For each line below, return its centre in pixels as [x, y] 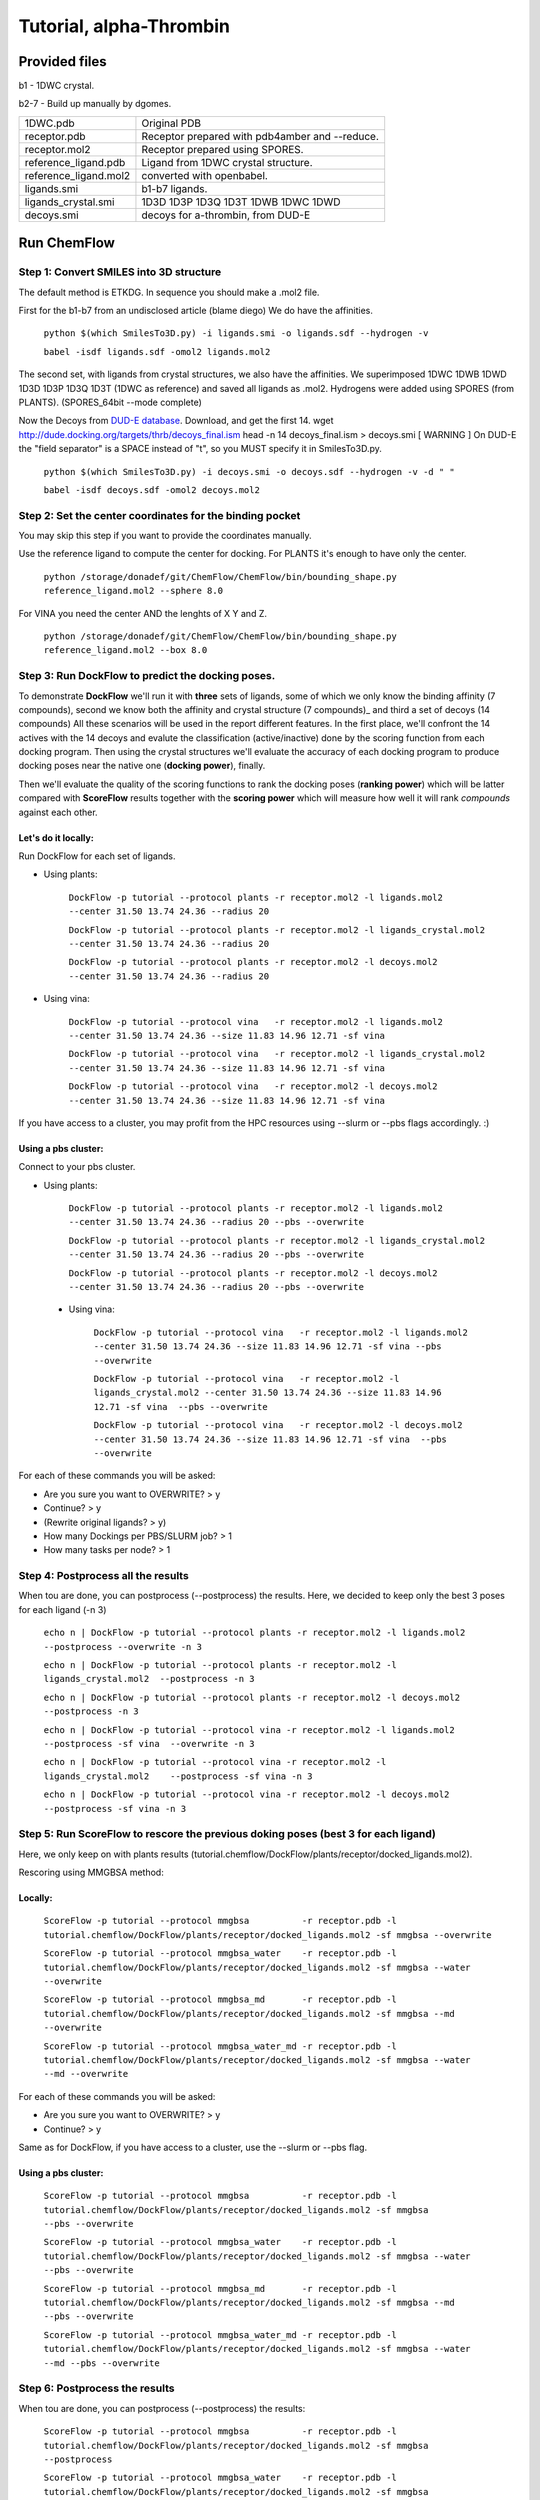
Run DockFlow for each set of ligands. [97, 856]
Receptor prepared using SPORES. [222, 149]
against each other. [58, 812]
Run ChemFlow [66, 243]
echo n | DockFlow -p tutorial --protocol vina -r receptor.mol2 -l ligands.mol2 [249, 1729]
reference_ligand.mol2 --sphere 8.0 [133, 591]
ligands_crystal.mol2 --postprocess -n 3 [149, 1679]
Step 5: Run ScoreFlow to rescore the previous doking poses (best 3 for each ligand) [227, 1834]
